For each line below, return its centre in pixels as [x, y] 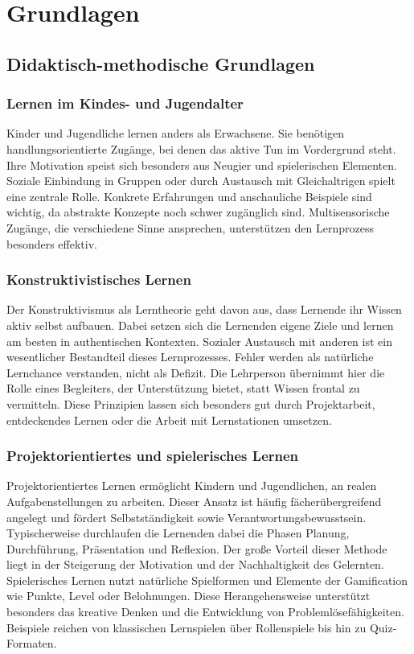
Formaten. [32, 643]
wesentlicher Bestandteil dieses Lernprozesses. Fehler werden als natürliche [190, 357]
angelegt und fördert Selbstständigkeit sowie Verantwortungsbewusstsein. [187, 517]
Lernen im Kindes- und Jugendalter [125, 103]
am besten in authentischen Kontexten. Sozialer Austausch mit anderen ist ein [199, 341]
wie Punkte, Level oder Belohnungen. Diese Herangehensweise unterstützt [189, 596]
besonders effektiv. [52, 243]
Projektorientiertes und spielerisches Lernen [153, 456]
